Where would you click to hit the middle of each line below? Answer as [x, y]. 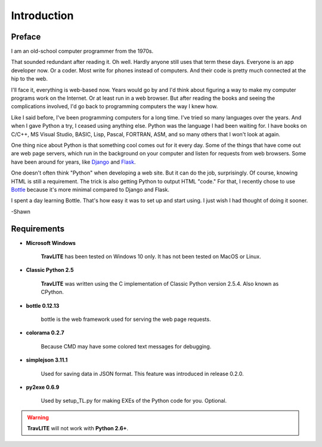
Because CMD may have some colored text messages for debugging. [126, 346]
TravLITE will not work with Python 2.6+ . [78, 428]
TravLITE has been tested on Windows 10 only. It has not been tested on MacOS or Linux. [151, 256]
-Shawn [21, 212]
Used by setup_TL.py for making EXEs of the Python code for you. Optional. [134, 401]
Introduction [42, 16]
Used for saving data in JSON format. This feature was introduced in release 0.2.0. [142, 373]
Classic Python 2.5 [50, 270]
